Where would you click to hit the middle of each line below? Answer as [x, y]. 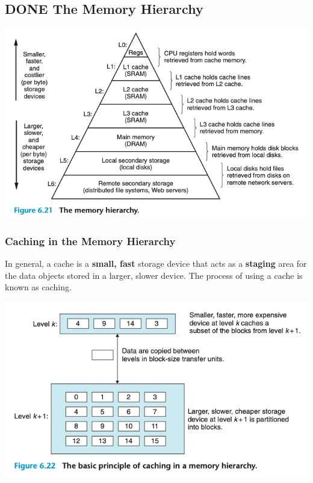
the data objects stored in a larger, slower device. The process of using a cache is [154, 275]
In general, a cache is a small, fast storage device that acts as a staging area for [156, 263]
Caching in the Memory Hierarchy [90, 241]
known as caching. [38, 287]
